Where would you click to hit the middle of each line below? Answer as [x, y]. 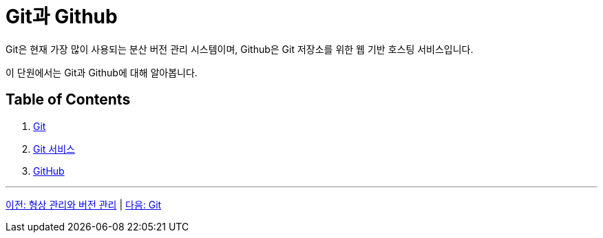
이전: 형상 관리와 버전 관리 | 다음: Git [84, 204]
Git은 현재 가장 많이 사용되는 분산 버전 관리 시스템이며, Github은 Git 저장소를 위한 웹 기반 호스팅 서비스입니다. [240, 49]
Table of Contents [68, 100]
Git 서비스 [54, 149]
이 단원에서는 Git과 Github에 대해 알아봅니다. [102, 72]
